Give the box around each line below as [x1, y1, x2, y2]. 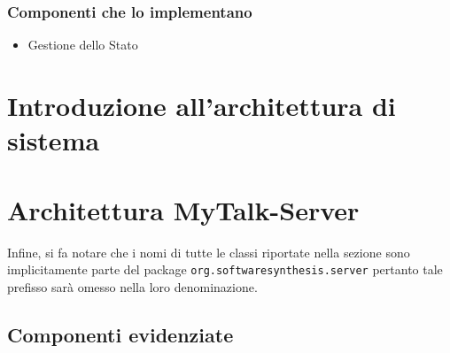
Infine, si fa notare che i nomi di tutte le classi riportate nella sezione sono [7, 242, 410, 261]
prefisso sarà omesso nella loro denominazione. [7, 277, 258, 295]
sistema [7, 122, 100, 158]
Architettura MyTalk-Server [7, 191, 360, 227]
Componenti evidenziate [7, 320, 234, 348]
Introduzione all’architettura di [7, 88, 396, 123]
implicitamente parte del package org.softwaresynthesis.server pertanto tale [7, 260, 443, 279]
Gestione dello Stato [27, 35, 138, 54]
